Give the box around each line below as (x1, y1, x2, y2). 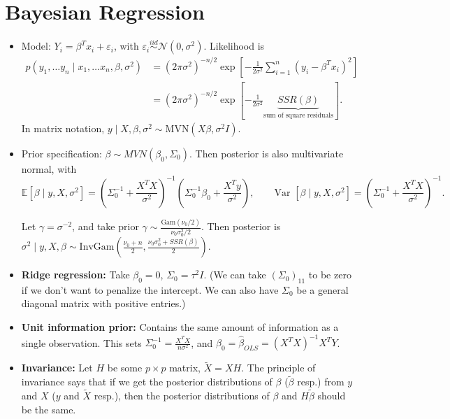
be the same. (21, 402, 76, 416)
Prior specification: (21, 145, 102, 160)
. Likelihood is (203, 38, 265, 53)
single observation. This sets (21, 335, 142, 350)
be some (107, 360, 143, 375)
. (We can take (203, 267, 266, 282)
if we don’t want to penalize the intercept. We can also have (21, 282, 279, 297)
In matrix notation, (21, 120, 105, 135)
